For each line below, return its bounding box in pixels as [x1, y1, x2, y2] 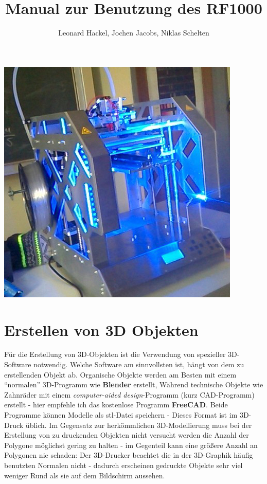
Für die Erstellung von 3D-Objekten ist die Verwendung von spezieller [4, 349, 226, 360]
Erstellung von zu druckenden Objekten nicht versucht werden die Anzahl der [4, 429, 249, 440]
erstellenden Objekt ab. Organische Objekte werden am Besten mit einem [4, 369, 237, 380]
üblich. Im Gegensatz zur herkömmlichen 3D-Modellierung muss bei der [25, 419, 252, 430]
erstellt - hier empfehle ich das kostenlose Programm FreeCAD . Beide [4, 399, 228, 410]
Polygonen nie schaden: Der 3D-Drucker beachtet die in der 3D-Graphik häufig [4, 450, 253, 460]
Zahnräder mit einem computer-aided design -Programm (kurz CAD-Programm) [4, 389, 255, 400]
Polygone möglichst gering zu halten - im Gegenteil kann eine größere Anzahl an [4, 439, 258, 450]
